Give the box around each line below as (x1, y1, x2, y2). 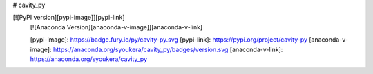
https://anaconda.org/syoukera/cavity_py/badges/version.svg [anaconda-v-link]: (52, 45, 283, 53)
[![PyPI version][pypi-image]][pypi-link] (12, 14, 125, 22)
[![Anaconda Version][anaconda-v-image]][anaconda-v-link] (30, 23, 203, 31)
